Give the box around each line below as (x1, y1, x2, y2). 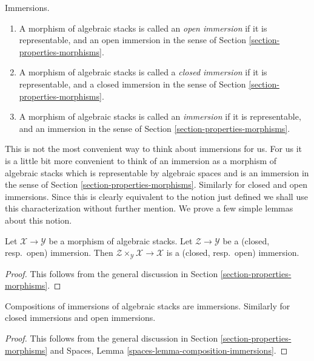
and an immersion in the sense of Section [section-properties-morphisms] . (19, 122, 290, 134)
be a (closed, (222, 234, 270, 247)
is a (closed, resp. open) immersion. (166, 246, 299, 259)
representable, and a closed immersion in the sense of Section (19, 77, 246, 90)
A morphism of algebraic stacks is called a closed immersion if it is (19, 66, 267, 78)
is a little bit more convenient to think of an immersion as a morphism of (5, 154, 277, 167)
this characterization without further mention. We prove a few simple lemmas (5, 202, 293, 215)
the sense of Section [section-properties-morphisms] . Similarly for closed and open (5, 178, 307, 191)
